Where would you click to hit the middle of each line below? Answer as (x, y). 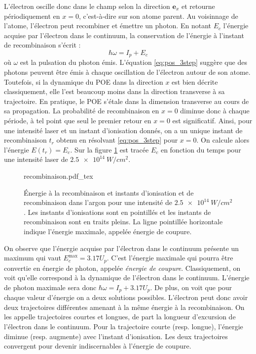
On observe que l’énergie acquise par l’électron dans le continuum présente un (122, 248)
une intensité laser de (36, 159)
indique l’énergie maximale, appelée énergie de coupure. (108, 231)
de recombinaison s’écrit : (42, 45)
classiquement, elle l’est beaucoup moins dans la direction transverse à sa (114, 91)
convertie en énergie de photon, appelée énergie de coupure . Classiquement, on (122, 268)
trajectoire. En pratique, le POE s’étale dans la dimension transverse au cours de (127, 101)
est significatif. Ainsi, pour (212, 120)
